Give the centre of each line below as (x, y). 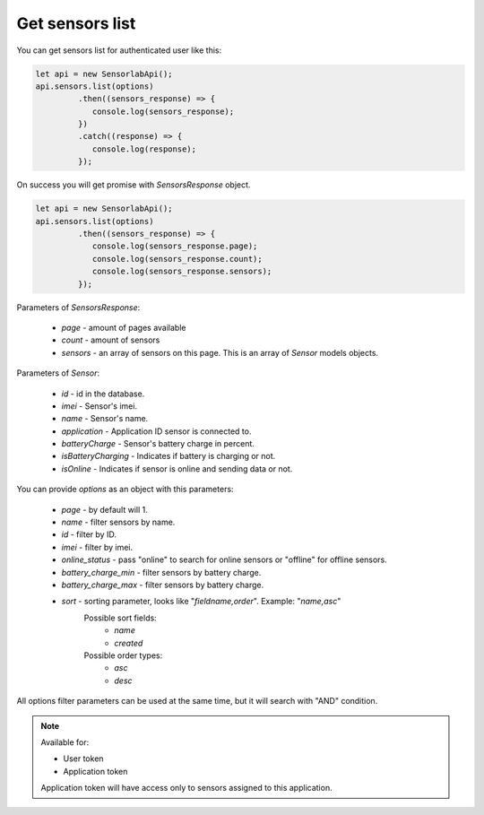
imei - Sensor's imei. (99, 406)
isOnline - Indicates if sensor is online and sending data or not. (177, 468)
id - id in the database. (103, 394)
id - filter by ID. (89, 534)
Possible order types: (123, 655)
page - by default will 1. (104, 509)
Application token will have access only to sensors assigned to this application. (186, 788)
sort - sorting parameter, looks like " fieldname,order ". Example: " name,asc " (201, 602)
